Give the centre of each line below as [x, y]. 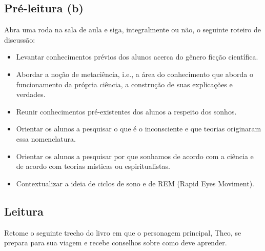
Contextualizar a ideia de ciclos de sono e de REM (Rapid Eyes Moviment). [135, 183]
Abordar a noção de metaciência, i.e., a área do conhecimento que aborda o [135, 74]
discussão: [20, 39]
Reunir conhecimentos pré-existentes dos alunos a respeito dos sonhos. [126, 111]
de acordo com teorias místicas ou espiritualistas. [93, 166]
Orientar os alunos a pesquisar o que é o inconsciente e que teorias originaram [139, 129]
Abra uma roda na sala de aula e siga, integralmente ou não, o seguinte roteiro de [132, 30]
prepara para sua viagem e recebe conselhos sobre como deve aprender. [116, 243]
